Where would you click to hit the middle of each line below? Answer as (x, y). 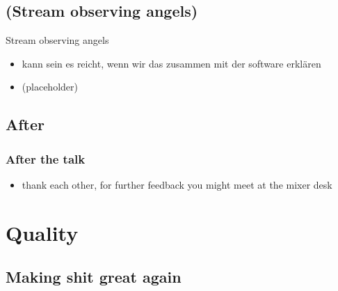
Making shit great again (94, 277)
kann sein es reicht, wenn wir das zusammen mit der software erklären (171, 63)
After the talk (46, 158)
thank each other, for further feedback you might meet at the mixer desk (177, 184)
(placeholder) (50, 87)
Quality (42, 232)
